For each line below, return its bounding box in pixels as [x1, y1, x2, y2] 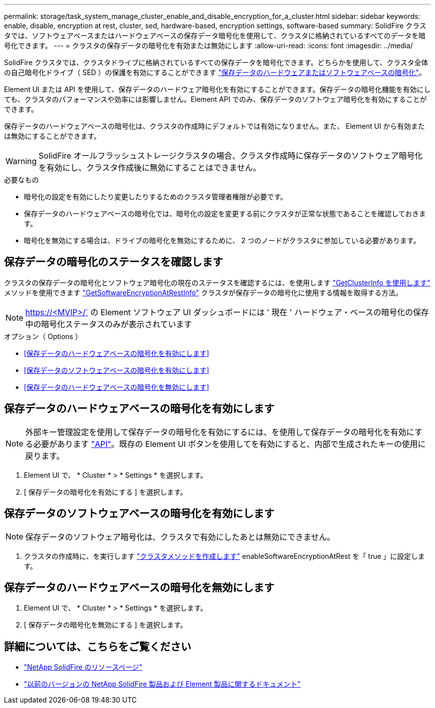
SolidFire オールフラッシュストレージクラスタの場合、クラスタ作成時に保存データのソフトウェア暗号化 [38, 151, 423, 161]
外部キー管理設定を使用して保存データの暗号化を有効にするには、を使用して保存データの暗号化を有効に [25, 427, 415, 437]
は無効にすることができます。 [4, 132, 101, 140]
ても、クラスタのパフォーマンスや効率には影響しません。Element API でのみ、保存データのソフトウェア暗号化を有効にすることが [4, 95, 427, 103]
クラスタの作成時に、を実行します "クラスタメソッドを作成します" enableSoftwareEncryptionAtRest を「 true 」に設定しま [24, 551, 425, 560]
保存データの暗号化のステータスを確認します [4, 256, 223, 268]
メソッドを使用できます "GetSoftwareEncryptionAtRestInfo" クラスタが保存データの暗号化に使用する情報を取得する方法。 [4, 288, 403, 297]
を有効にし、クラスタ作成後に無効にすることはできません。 [38, 163, 261, 173]
